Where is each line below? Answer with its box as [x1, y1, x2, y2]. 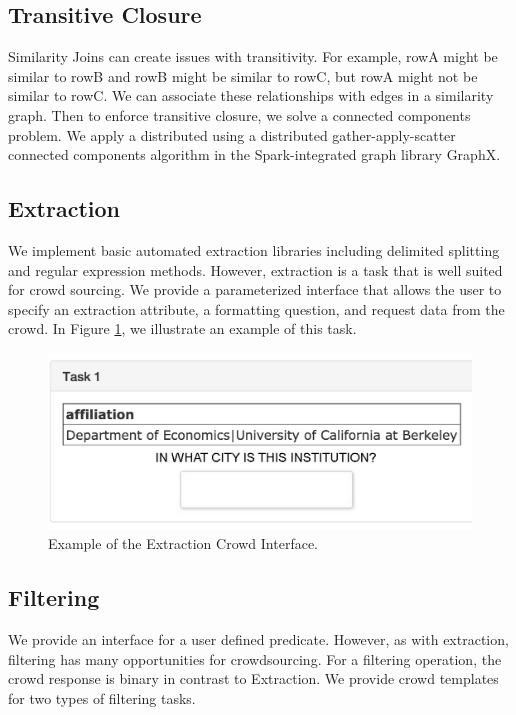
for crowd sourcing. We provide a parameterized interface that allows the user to [8, 279, 502, 300]
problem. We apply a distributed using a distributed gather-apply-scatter [8, 124, 456, 145]
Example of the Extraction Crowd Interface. [48, 533, 319, 554]
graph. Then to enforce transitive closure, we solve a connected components [8, 104, 471, 125]
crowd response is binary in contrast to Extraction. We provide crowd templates [8, 668, 499, 689]
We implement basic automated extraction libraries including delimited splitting [8, 239, 500, 260]
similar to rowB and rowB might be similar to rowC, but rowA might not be [8, 65, 478, 86]
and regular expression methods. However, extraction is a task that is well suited [8, 259, 503, 280]
